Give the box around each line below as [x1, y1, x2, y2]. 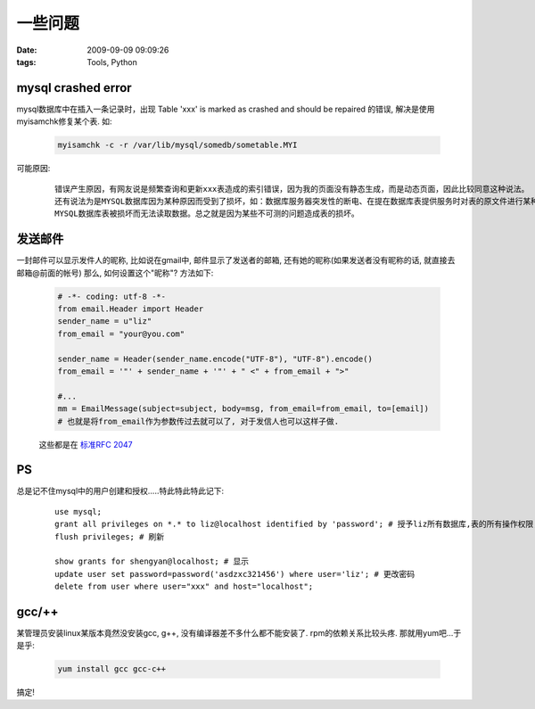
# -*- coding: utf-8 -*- [57, 291, 167, 301]
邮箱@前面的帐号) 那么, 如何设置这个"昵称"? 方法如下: [16, 268, 214, 278]
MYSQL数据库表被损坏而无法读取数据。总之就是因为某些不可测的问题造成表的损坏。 [54, 209, 360, 218]
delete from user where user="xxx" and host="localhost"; [54, 581, 314, 592]
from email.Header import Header [57, 304, 204, 314]
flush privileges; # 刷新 [54, 532, 165, 541]
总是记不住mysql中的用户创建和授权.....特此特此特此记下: [16, 486, 225, 497]
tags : [16, 56, 37, 67]
